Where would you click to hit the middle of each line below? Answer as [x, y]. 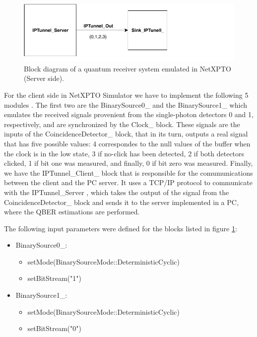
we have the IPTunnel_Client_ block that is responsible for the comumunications [128, 172]
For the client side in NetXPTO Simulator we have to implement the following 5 [126, 95]
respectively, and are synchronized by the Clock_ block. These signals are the [122, 124]
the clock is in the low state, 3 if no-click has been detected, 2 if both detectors [124, 153]
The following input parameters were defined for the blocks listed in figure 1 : [121, 228]
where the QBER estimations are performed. [72, 212]
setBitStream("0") [54, 328]
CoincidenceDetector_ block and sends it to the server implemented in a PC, [121, 202]
